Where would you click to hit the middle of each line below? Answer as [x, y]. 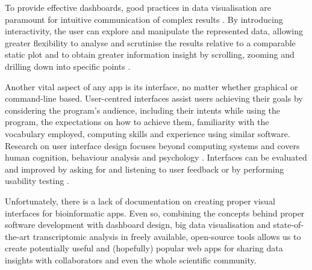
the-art [18, 236]
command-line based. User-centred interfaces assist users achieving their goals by [154, 98]
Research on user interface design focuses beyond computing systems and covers [152, 145]
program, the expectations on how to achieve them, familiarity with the [137, 122]
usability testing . [37, 181]
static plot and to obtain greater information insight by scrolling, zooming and [150, 54]
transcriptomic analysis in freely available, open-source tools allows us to [167, 236]
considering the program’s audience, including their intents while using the [143, 110]
